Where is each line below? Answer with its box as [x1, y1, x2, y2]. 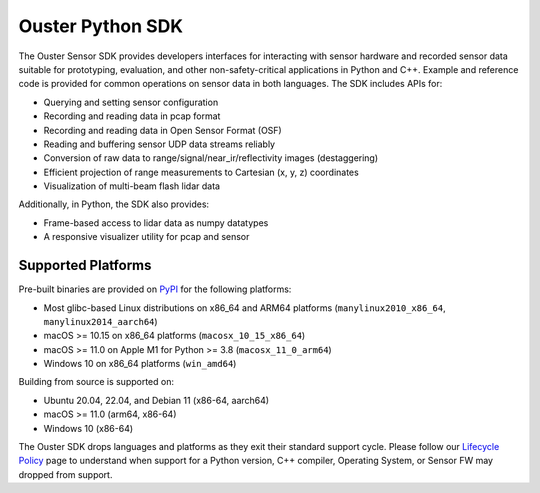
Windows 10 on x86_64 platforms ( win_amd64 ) [43, 358, 237, 370]
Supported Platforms [18, 257, 152, 274]
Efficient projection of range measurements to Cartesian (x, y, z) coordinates [43, 166, 359, 178]
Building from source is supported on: [18, 376, 175, 388]
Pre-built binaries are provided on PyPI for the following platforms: [18, 283, 292, 295]
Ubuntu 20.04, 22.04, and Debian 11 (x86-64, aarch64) [43, 394, 270, 406]
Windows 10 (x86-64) [43, 422, 134, 434]
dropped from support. [18, 468, 113, 480]
